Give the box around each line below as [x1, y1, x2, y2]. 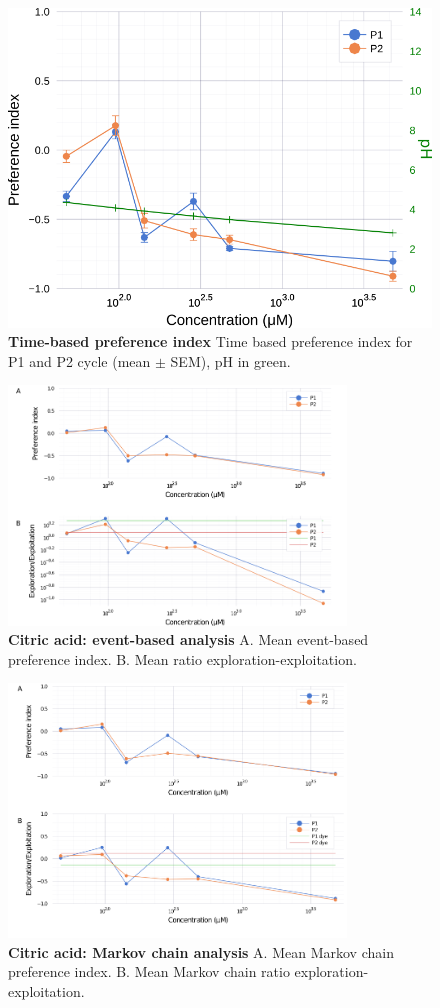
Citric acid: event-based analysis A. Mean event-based [8, 629, 369, 650]
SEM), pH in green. [170, 350, 291, 371]
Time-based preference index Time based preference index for [8, 331, 413, 352]
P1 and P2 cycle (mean [8, 350, 151, 371]
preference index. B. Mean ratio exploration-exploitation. [8, 648, 357, 669]
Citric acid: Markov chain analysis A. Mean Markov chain [8, 941, 394, 962]
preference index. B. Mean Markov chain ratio [8, 961, 290, 982]
